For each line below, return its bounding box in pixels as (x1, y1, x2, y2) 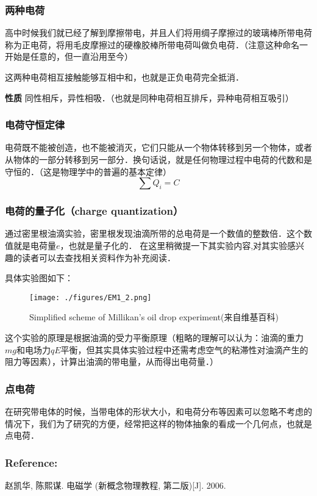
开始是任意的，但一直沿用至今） (5, 50, 133, 63)
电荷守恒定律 (5, 117, 65, 132)
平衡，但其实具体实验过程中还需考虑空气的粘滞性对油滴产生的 (60, 343, 308, 356)
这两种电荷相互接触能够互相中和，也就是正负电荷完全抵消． (5, 71, 244, 83)
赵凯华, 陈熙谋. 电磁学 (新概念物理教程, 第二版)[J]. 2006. (5, 479, 226, 492)
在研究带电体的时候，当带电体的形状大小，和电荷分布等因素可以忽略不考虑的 (5, 405, 312, 418)
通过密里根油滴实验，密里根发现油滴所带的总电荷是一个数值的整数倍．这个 (5, 227, 304, 240)
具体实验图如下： (5, 271, 73, 284)
